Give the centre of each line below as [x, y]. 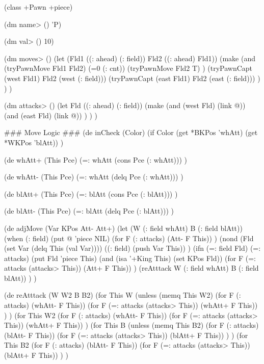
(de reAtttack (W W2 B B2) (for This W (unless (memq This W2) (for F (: [123, 295]
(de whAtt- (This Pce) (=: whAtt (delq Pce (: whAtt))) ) [94, 177]
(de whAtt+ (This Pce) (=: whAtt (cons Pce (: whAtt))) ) [96, 159]
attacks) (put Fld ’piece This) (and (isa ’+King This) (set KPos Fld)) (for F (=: [130, 258]
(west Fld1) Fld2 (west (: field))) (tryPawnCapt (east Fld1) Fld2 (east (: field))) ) [132, 78]
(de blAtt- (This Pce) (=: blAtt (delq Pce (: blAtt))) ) [89, 211]
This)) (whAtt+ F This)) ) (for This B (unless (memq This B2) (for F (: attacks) [131, 325]
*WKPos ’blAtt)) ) [34, 142]
